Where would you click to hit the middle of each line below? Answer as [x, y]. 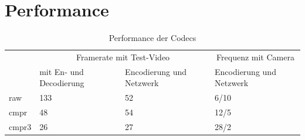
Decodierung [62, 83]
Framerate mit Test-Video [123, 57]
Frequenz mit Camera [255, 57]
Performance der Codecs [152, 38]
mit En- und [62, 71]
